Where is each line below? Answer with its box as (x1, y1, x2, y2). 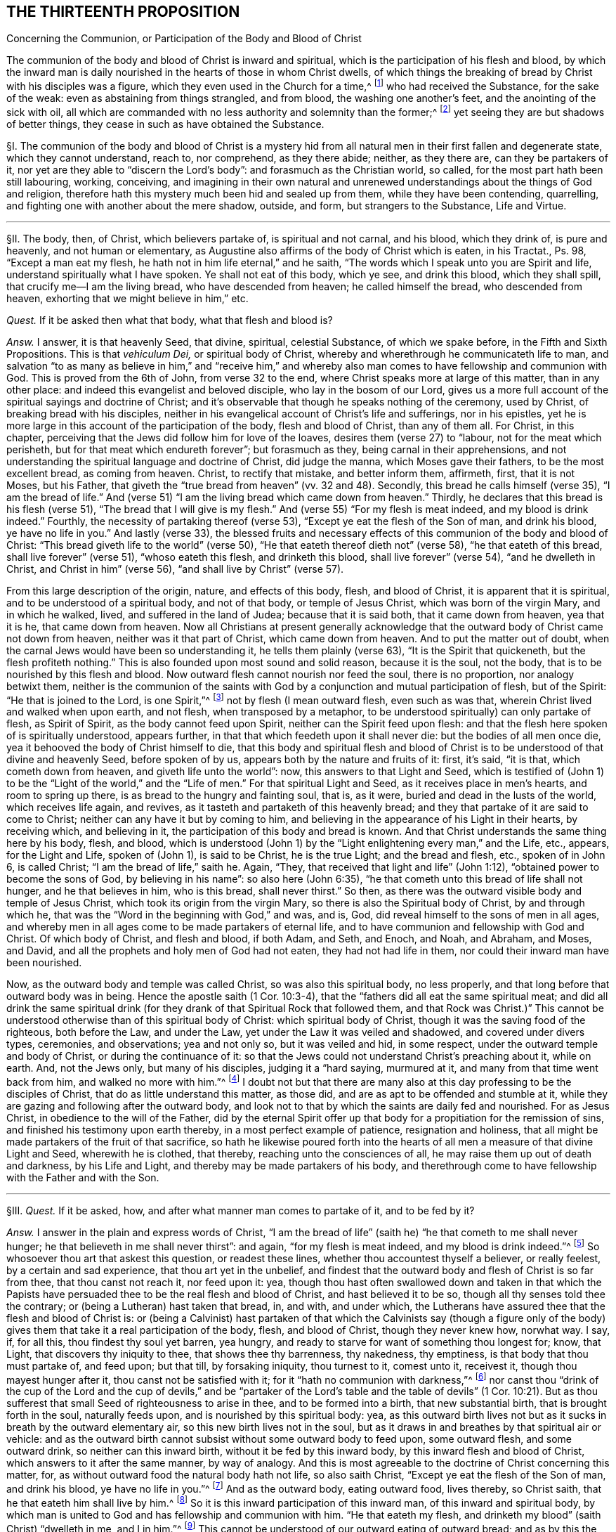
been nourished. (6, 956, 82, 969)
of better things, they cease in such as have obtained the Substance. (6, 117, 325, 130)
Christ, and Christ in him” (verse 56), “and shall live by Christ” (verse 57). (6, 562, 344, 575)
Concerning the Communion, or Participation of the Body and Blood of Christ (6, 32, 362, 45)
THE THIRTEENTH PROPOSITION (6, 3, 240, 20)
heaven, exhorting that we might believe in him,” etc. (6, 292, 249, 304)
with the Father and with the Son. (6, 1171, 159, 1184)
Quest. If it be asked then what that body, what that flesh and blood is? (6, 313, 333, 326)
